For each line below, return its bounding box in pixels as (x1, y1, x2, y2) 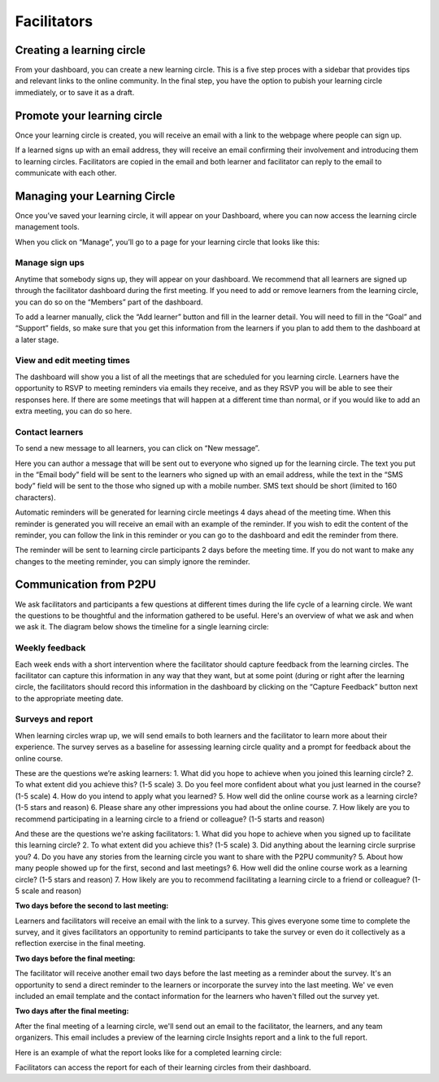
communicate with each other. (15, 168, 117, 177)
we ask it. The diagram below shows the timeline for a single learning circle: (15, 622, 269, 632)
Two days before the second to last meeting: (15, 900, 169, 911)
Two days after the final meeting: (15, 1006, 129, 1016)
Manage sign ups (15, 257, 85, 269)
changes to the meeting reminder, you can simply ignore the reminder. (15, 556, 251, 566)
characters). (15, 493, 56, 502)
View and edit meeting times (15, 355, 130, 366)
